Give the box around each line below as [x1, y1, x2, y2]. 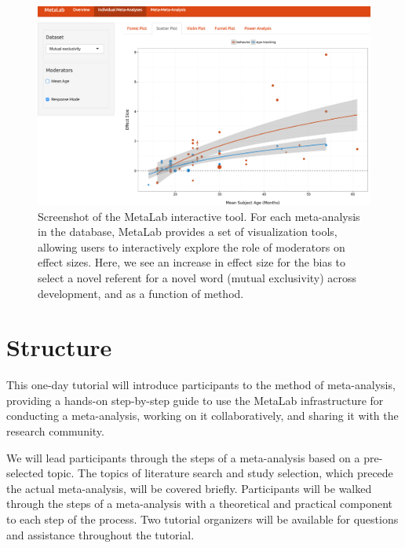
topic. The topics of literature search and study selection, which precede [47, 465, 393, 481]
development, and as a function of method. [38, 285, 244, 301]
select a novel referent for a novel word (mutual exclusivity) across [38, 269, 357, 285]
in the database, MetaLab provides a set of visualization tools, [38, 223, 337, 240]
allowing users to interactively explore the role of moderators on [38, 238, 345, 255]
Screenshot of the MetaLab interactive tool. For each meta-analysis [38, 208, 360, 224]
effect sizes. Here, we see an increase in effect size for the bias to [38, 254, 346, 270]
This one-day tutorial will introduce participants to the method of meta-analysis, [6, 377, 396, 393]
